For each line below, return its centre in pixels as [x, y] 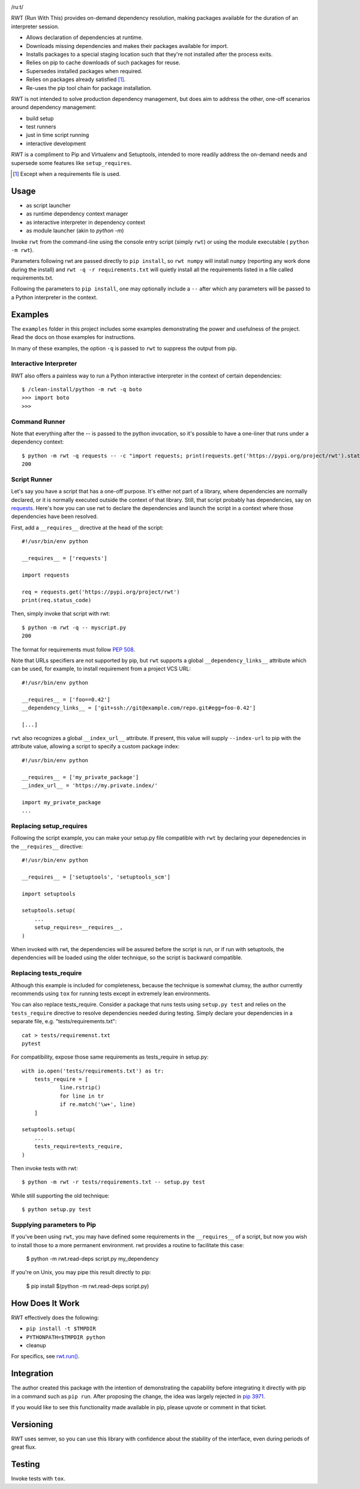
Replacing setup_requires [49, 826]
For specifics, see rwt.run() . [45, 1356]
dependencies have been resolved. [55, 517]
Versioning [32, 1424]
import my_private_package [61, 802]
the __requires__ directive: [47, 846]
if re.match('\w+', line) [98, 1105]
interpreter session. [35, 26]
